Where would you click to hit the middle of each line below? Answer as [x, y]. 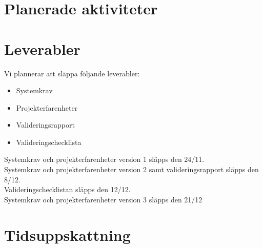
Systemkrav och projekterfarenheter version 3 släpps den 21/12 [103, 199]
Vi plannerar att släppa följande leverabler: [72, 73]
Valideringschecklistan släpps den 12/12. [67, 189]
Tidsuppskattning [67, 234]
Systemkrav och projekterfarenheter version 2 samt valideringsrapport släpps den [131, 169]
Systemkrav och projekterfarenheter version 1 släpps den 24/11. [104, 159]
